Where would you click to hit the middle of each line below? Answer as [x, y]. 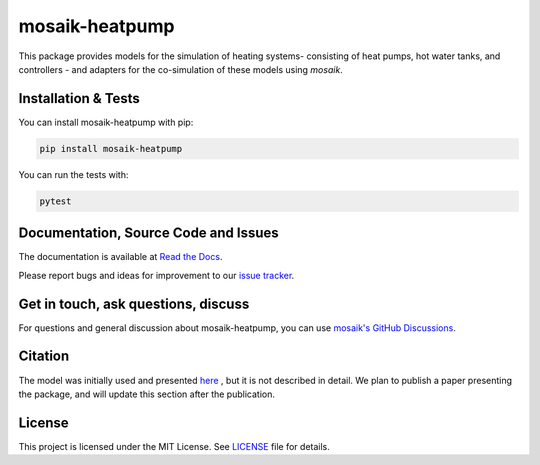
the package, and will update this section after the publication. [146, 394]
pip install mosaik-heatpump [111, 148]
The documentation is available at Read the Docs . [120, 257]
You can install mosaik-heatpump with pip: [106, 122]
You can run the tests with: [73, 174]
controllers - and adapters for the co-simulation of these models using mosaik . [181, 69]
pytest [55, 201]
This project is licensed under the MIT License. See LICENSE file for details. [174, 446]
